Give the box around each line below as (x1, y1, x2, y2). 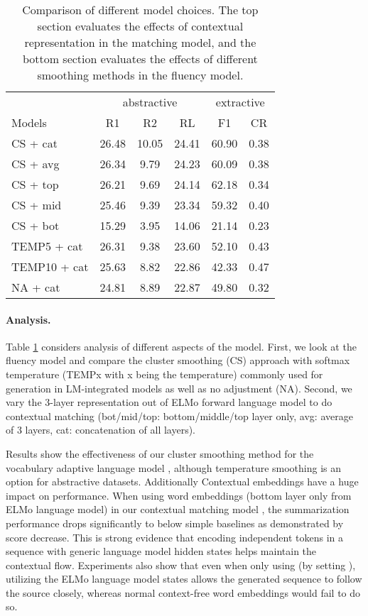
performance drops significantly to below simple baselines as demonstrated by (6, 515, 344, 530)
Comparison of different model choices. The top (22, 1, 259, 18)
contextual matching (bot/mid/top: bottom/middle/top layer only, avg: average (6, 408, 353, 423)
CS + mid (11, 197, 62, 213)
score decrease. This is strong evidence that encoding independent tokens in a (6, 529, 343, 544)
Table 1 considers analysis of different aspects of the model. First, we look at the (6, 339, 357, 353)
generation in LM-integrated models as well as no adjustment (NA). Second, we (6, 380, 352, 395)
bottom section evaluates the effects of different (22, 50, 258, 67)
